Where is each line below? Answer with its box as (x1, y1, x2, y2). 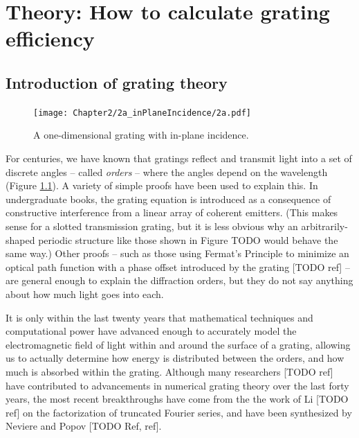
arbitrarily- (301, 218, 348, 233)
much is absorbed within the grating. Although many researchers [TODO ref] (6, 364, 333, 378)
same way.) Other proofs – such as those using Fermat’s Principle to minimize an (6, 246, 349, 261)
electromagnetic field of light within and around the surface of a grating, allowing (6, 337, 351, 351)
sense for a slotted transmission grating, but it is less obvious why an (6, 218, 298, 233)
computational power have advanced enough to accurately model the (6, 324, 297, 338)
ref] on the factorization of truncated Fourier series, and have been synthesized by (6, 405, 352, 419)
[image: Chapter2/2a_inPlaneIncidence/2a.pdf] (33, 107, 251, 118)
